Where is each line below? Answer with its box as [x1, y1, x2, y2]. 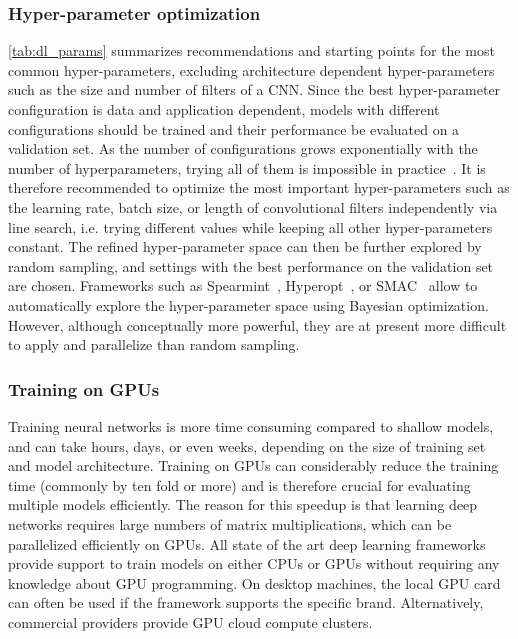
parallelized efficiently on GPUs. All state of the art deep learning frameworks [8, 533, 486, 554]
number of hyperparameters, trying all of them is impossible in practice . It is [8, 157, 486, 178]
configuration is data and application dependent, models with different [8, 99, 440, 119]
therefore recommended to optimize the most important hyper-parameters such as [8, 177, 510, 198]
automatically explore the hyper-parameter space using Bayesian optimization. [8, 294, 489, 315]
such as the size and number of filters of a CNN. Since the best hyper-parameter [8, 79, 501, 100]
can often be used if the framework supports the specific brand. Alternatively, [8, 592, 484, 613]
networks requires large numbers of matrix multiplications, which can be [8, 513, 452, 534]
